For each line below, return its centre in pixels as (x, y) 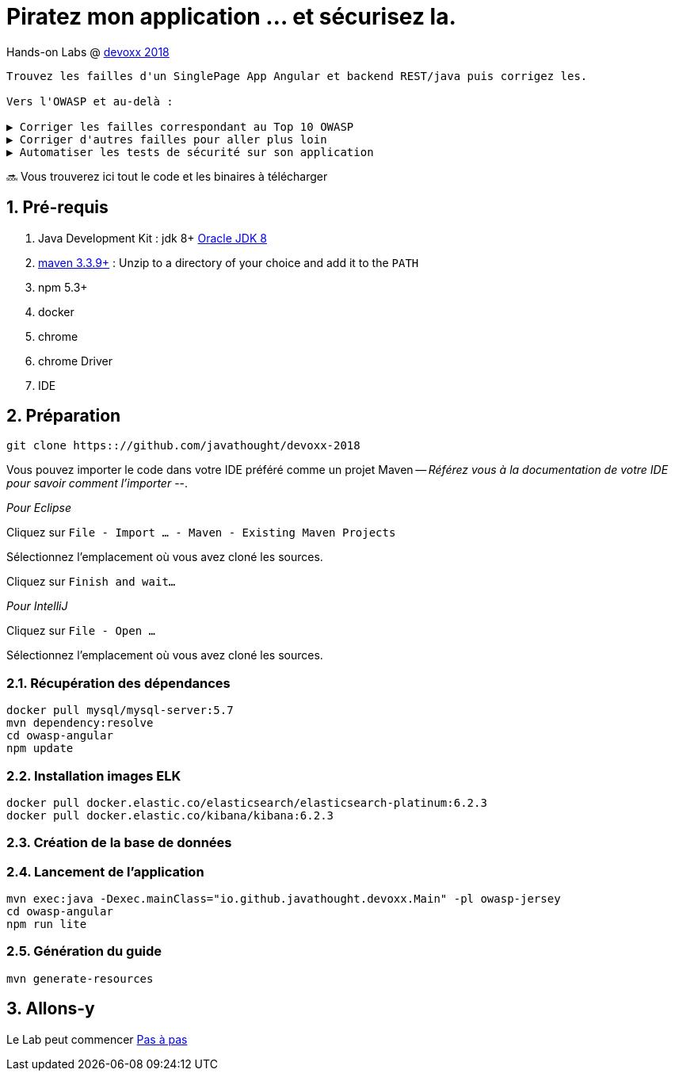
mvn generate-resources (80, 978)
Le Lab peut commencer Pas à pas (97, 1039)
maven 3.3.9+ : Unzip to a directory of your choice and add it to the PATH (229, 262)
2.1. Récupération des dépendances (118, 683)
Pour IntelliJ (37, 606)
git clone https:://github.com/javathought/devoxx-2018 (183, 446)
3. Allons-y (51, 1009)
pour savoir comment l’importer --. (97, 483)
